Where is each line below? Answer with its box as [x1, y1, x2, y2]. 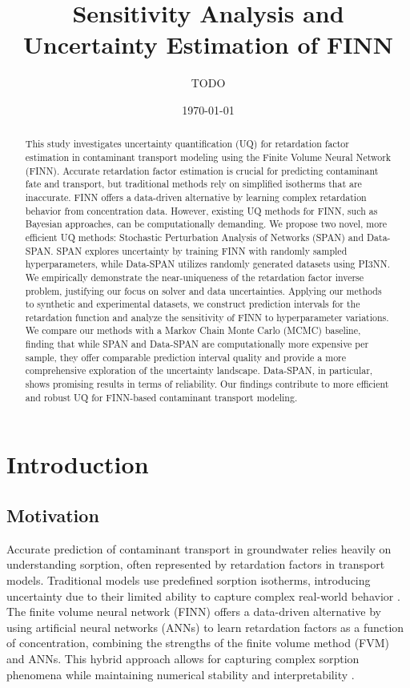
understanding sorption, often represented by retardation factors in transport [6, 556, 385, 573]
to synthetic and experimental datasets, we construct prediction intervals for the [25, 297, 360, 311]
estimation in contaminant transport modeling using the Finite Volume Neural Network [25, 150, 392, 163]
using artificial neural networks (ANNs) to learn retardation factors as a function [6, 618, 404, 635]
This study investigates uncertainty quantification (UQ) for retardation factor [25, 137, 349, 151]
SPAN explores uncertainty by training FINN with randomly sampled [56, 243, 348, 257]
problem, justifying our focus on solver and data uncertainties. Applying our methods [25, 284, 382, 297]
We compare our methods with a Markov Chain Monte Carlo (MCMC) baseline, [25, 324, 361, 337]
